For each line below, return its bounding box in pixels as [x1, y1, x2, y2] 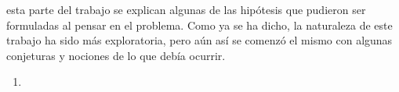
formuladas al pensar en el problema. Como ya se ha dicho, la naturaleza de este [6, 16, 393, 33]
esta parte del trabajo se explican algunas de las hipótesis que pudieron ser [6, 2, 366, 17]
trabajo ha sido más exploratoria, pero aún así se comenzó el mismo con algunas [6, 32, 393, 48]
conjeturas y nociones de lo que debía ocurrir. [6, 47, 226, 63]
